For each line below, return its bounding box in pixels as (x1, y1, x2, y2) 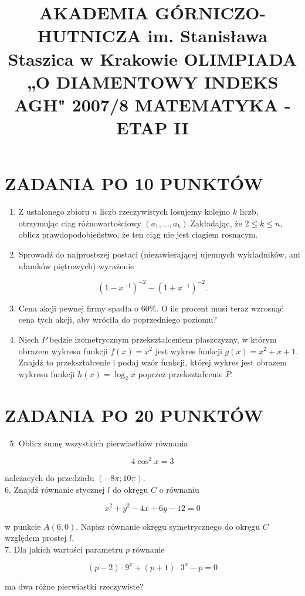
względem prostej (5, 531, 67, 544)
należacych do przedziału (5, 472, 94, 484)
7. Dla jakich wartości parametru (5, 543, 123, 555)
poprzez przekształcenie (138, 367, 223, 380)
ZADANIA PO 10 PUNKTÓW (5, 171, 263, 195)
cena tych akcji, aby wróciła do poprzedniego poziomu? (18, 313, 217, 326)
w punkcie (5, 520, 41, 532)
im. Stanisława (147, 23, 268, 48)
